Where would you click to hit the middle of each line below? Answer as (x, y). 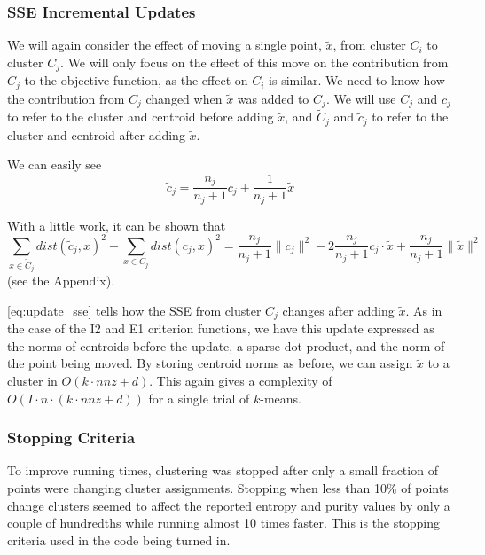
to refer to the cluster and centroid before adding (141, 117)
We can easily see (55, 164)
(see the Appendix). (61, 281)
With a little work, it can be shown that (117, 225)
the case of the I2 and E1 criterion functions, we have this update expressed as (221, 328)
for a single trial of (199, 398)
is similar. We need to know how (357, 80)
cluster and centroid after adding (96, 134)
